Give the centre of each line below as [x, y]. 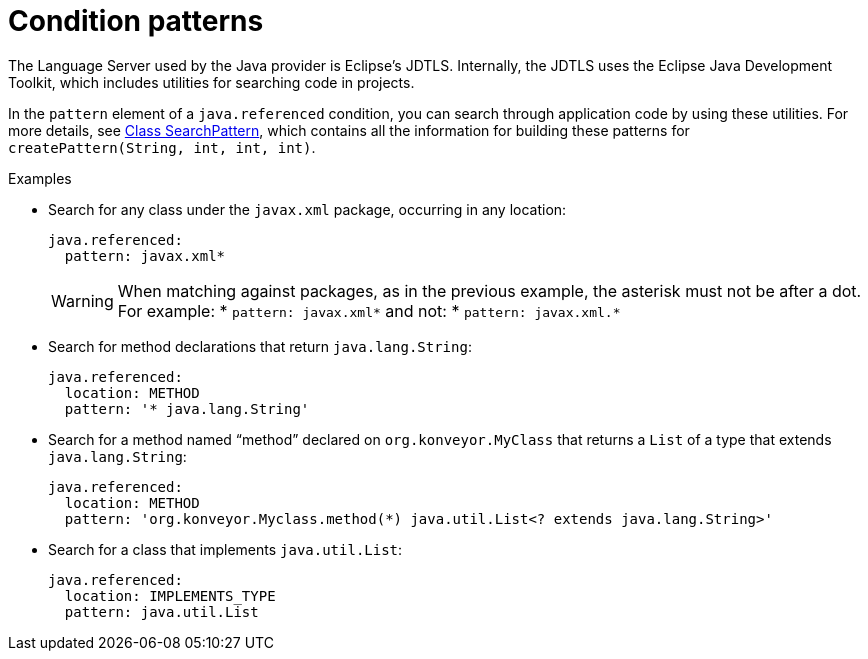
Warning [82, 300]
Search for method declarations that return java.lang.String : [260, 346]
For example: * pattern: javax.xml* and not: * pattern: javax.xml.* [369, 310]
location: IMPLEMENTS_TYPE [170, 595]
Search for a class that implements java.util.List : [225, 549]
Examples [40, 178]
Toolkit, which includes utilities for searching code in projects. [211, 82]
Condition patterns [136, 21]
